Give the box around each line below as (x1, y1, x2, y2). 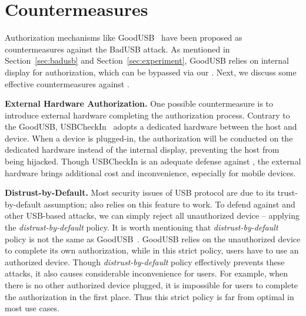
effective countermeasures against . (5, 77, 129, 90)
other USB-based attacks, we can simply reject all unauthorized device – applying (5, 209, 300, 222)
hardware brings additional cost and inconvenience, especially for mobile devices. (5, 166, 296, 179)
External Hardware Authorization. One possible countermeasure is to (5, 97, 274, 110)
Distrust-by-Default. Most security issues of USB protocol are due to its (5, 186, 275, 199)
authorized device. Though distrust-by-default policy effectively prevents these (5, 255, 285, 268)
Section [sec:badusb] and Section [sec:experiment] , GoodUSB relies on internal (5, 54, 290, 67)
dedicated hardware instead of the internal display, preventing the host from (5, 143, 280, 156)
